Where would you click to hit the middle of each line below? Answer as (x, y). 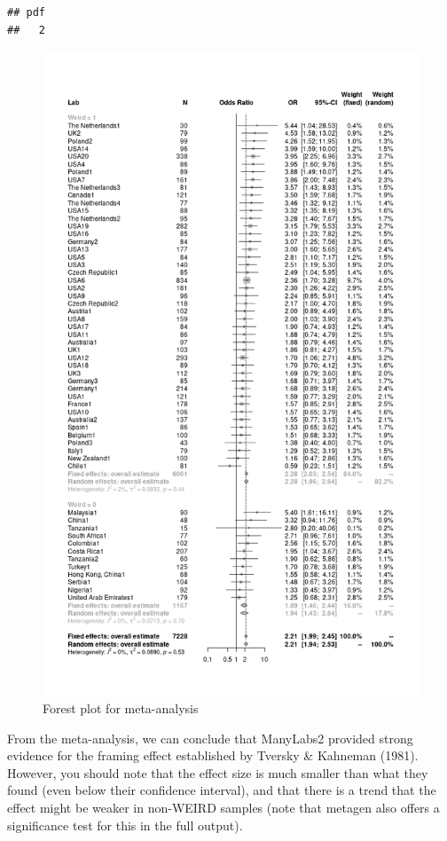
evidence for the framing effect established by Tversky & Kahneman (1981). (213, 755)
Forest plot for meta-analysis (121, 708)
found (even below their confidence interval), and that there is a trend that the (222, 790)
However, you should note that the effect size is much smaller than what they (218, 772)
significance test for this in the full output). (125, 825)
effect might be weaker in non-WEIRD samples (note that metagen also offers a (223, 807)
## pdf (26, 12)
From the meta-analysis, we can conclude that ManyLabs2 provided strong (210, 738)
